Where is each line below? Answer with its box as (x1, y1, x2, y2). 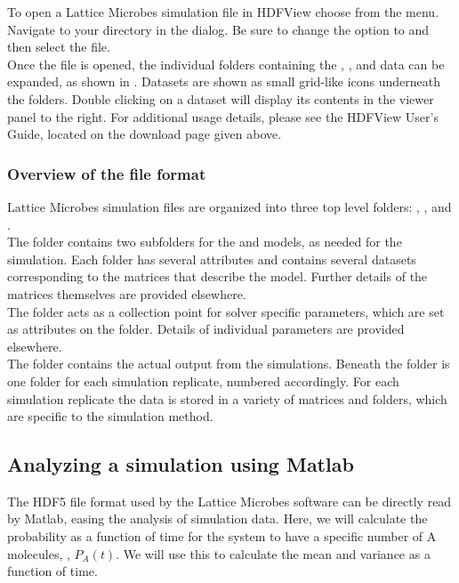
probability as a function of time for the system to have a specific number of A (7, 527, 437, 546)
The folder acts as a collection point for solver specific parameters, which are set (7, 302, 445, 320)
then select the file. (7, 37, 110, 56)
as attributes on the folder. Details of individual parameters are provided (7, 320, 405, 338)
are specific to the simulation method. (7, 407, 213, 425)
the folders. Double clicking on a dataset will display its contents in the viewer (7, 89, 434, 108)
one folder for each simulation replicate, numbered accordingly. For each (7, 371, 399, 390)
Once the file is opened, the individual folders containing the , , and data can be (7, 54, 445, 73)
